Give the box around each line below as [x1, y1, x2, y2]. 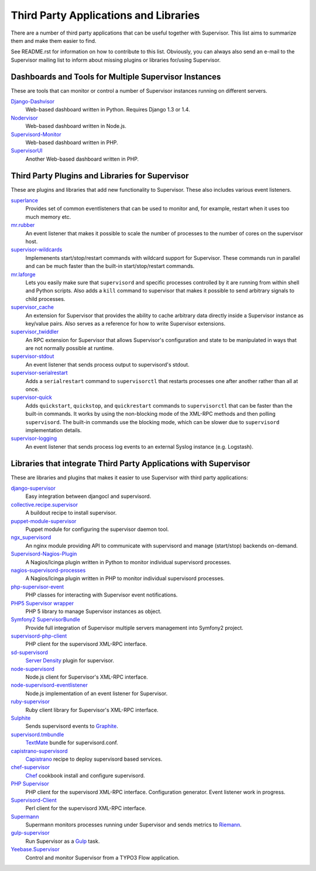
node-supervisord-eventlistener [11, 682, 88, 689]
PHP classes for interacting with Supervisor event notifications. [25, 591, 178, 598]
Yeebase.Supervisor [11, 846, 60, 853]
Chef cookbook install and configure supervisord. [25, 772, 145, 779]
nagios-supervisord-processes [11, 567, 86, 574]
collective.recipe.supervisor [11, 501, 78, 508]
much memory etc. [25, 213, 71, 220]
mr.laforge [11, 270, 36, 278]
